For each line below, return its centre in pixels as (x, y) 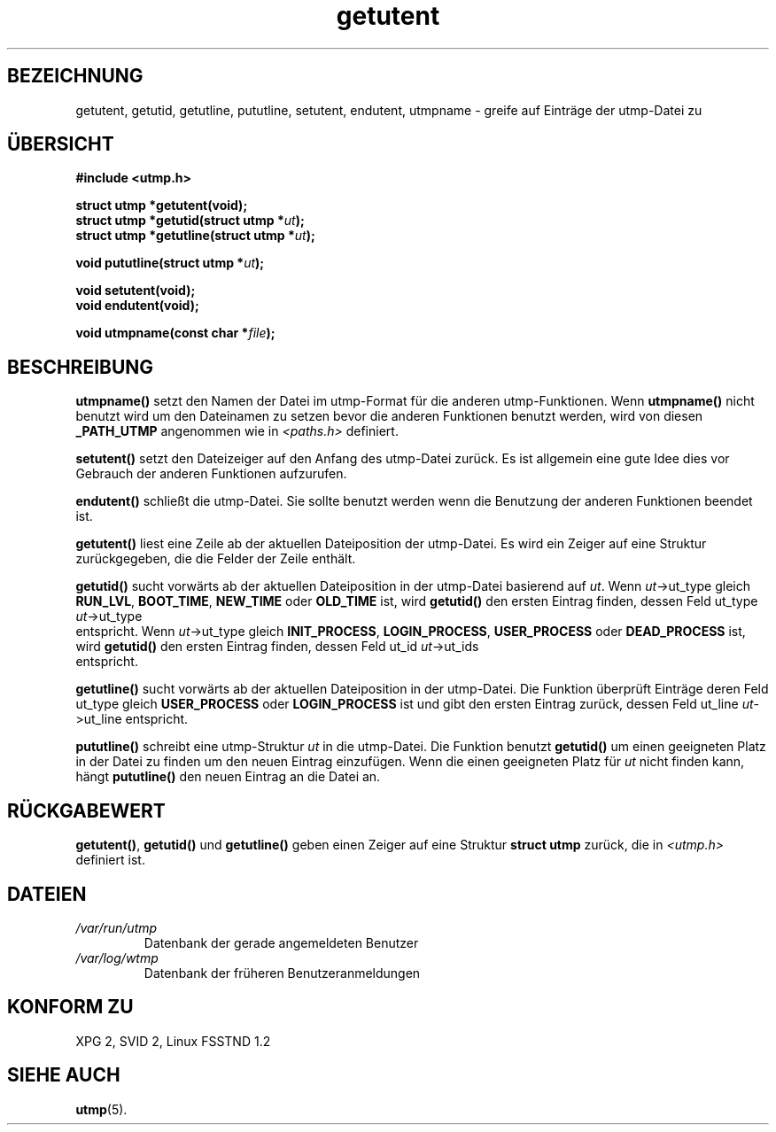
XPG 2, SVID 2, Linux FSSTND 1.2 (173, 1041)
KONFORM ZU (70, 1007)
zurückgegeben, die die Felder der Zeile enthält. (216, 559)
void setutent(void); (136, 291)
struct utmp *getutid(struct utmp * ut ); (190, 221)
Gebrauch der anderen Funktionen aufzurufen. (211, 474)
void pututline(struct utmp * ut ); (170, 263)
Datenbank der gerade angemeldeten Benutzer (281, 942)
